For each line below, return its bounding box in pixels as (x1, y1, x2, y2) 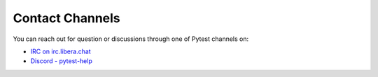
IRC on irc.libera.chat (30, 47, 91, 55)
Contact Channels (13, 10, 120, 26)
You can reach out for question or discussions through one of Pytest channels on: (13, 35, 249, 43)
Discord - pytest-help (30, 57, 92, 65)
